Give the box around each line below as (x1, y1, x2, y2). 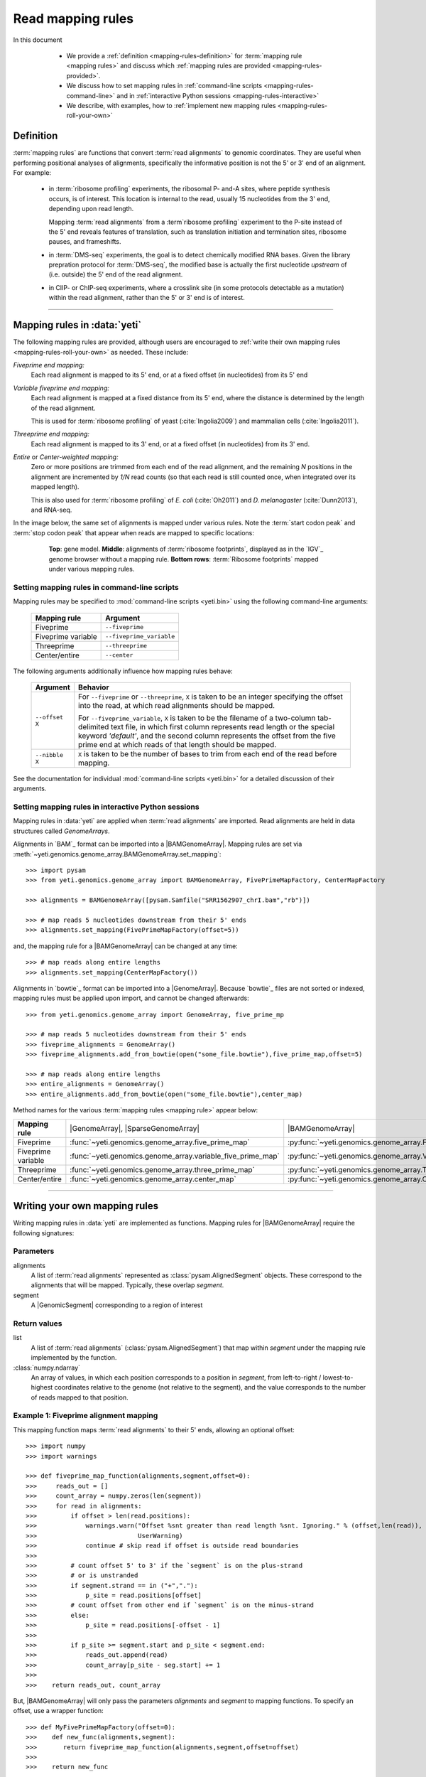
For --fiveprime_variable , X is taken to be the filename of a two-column (78, 713, 316, 723)
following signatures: (13, 1228, 75, 1237)
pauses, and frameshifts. (48, 237, 121, 246)
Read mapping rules (13, 11, 134, 26)
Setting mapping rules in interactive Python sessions (13, 802, 200, 812)
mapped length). (31, 483, 80, 491)
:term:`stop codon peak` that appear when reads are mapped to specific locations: (13, 528, 255, 537)
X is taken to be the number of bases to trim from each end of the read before (78, 748, 337, 758)
